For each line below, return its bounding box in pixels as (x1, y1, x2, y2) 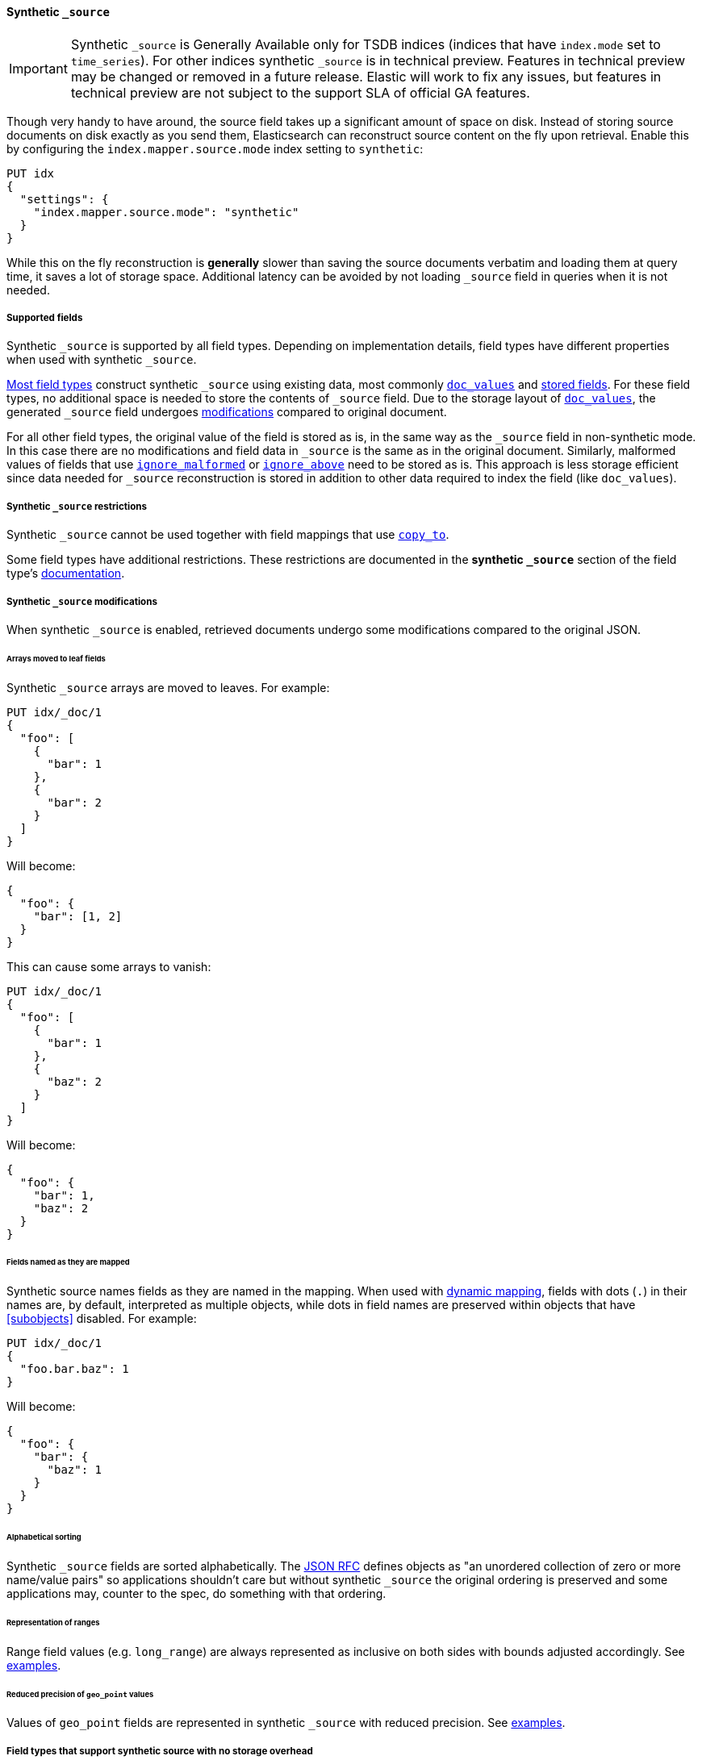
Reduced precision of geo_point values (6, 1689, 154, 1699)
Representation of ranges (6, 1617, 100, 1627)
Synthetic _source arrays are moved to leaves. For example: (6, 680, 330, 694)
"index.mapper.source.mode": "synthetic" (33, 205, 299, 219)
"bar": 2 (47, 795, 102, 809)
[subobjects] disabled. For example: (6, 1312, 197, 1326)
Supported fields (6, 312, 83, 323)
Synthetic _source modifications (6, 595, 157, 607)
